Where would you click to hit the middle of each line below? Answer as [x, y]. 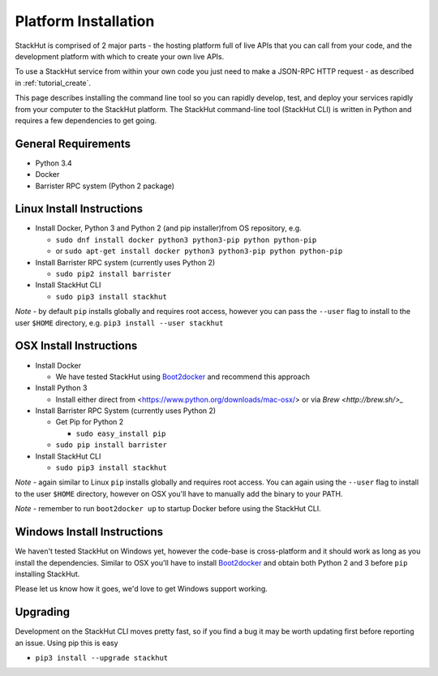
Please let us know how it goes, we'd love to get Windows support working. [141, 589]
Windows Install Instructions [89, 532]
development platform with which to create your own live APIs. [120, 56]
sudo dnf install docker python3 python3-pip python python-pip [186, 240]
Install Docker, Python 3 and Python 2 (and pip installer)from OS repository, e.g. [168, 228]
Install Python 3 [61, 388]
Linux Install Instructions [79, 209]
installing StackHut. [47, 574]
